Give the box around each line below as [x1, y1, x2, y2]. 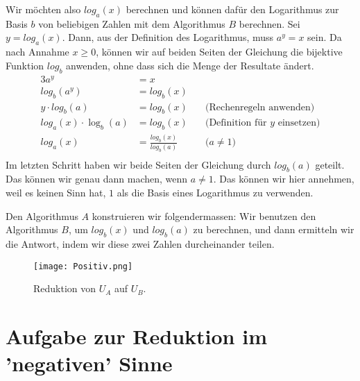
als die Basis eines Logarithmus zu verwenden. [117, 185, 314, 200]
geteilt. [315, 157, 345, 171]
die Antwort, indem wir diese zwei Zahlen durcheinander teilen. [6, 237, 275, 251]
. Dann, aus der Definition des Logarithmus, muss [62, 30, 274, 44]
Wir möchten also [6, 2, 81, 16]
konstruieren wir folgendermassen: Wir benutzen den [92, 208, 316, 223]
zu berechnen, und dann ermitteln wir [193, 222, 354, 237]
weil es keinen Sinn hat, [6, 185, 106, 200]
